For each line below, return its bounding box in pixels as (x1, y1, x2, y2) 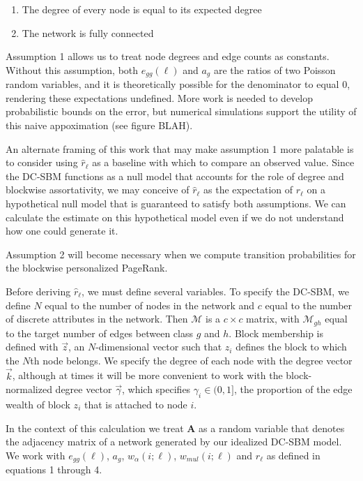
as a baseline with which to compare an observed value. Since (92, 155, 355, 170)
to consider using (6, 155, 78, 170)
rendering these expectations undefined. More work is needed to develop (6, 90, 313, 105)
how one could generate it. (6, 223, 118, 238)
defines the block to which (235, 339, 347, 354)
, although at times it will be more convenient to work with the (12, 368, 283, 383)
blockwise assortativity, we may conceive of (6, 182, 190, 197)
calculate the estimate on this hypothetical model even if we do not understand (6, 209, 344, 224)
